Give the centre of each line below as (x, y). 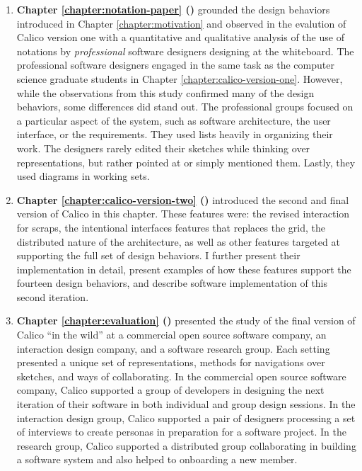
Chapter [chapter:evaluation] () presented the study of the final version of (186, 320)
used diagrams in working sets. (83, 176)
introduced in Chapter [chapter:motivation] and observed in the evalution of (181, 23)
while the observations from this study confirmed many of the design (165, 92)
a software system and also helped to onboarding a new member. (157, 459)
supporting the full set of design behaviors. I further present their (158, 255)
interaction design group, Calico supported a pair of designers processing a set (186, 418)
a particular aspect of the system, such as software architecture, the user (174, 120)
